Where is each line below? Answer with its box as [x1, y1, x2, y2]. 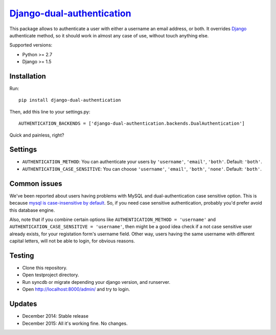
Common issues [9, 179, 62, 188]
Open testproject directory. [22, 272, 79, 278]
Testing [9, 251, 34, 260]
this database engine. [9, 207, 55, 213]
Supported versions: [9, 42, 53, 48]
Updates [9, 300, 37, 308]
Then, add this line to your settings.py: [9, 108, 90, 115]
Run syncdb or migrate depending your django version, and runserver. [22, 279, 171, 285]
